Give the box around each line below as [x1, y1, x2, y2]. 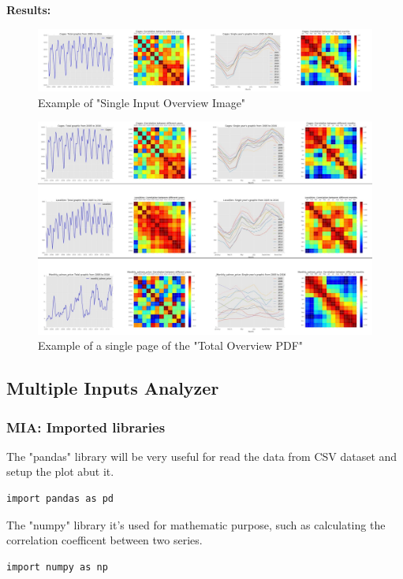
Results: [6, 2, 51, 17]
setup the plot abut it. [6, 463, 114, 480]
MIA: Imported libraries [6, 417, 166, 436]
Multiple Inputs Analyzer [6, 376, 219, 400]
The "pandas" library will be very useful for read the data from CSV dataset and [6, 447, 397, 464]
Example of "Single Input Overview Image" [38, 94, 246, 110]
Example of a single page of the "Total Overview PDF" [38, 337, 304, 354]
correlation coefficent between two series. [6, 532, 203, 548]
